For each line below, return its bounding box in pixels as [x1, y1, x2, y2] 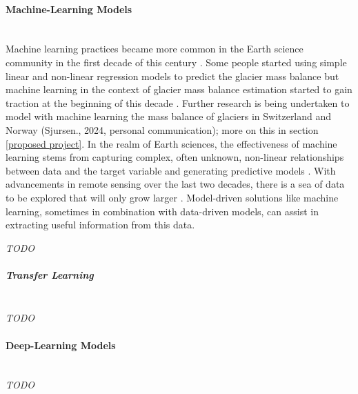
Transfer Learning [6, 267, 94, 282]
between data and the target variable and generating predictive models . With [6, 163, 336, 177]
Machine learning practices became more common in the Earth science [6, 41, 304, 56]
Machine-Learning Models [6, 1, 132, 16]
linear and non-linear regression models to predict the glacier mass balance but [6, 68, 339, 83]
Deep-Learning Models [6, 337, 116, 352]
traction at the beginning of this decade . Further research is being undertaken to [6, 95, 350, 110]
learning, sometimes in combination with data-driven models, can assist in [6, 204, 319, 218]
